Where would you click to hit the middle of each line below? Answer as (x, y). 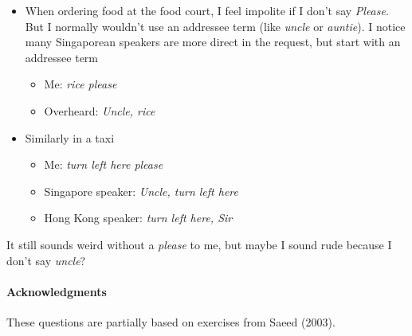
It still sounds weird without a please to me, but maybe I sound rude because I (199, 244)
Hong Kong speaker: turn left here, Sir (138, 218)
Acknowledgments (57, 291)
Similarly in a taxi (70, 137)
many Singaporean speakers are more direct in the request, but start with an (213, 42)
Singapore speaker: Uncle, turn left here (141, 191)
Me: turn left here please (104, 164)
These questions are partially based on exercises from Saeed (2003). (171, 321)
